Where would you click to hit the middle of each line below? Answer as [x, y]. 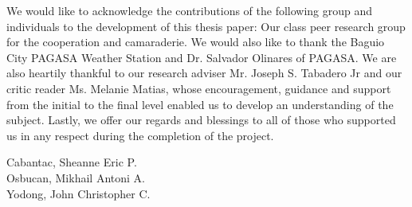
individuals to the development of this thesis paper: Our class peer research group [206, 26]
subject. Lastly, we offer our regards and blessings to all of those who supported [201, 120]
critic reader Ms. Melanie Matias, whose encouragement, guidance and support [199, 88]
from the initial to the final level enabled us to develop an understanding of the [200, 104]
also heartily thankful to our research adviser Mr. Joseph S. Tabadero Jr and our [204, 73]
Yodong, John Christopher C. [78, 193]
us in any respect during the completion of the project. [140, 135]
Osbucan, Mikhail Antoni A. [76, 177]
